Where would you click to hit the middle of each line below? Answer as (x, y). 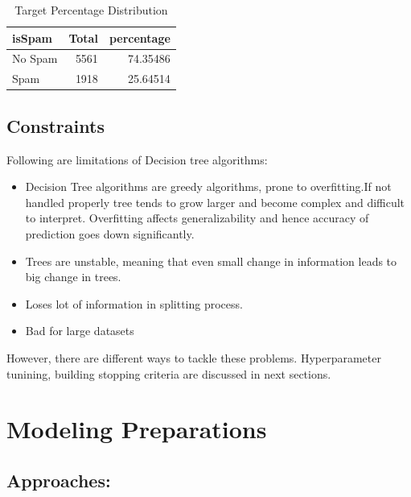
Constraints (55, 125)
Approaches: (59, 480)
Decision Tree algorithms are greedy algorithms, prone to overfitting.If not (208, 186)
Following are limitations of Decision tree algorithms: (137, 159)
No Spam (35, 58)
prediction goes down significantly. (110, 233)
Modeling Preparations (137, 429)
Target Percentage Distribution (91, 10)
